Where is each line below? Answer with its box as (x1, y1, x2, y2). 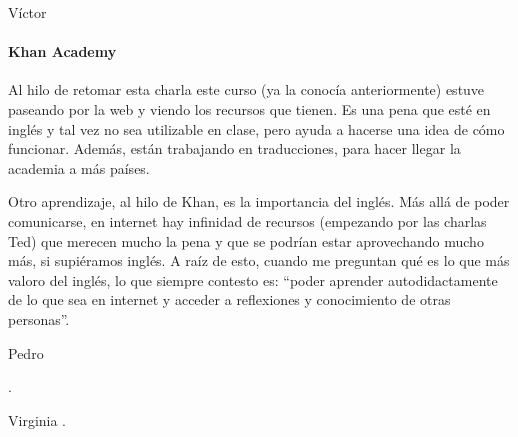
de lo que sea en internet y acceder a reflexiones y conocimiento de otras (8, 289, 451, 310)
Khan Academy (8, 41, 117, 62)
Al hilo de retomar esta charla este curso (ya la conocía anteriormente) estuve (8, 79, 485, 100)
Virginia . (8, 409, 67, 430)
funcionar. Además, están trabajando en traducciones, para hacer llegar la (8, 138, 461, 159)
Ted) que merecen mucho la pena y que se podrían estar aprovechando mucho (8, 230, 484, 251)
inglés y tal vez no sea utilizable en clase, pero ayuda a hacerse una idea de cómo (8, 118, 505, 139)
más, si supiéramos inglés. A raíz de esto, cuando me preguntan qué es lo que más (8, 250, 510, 271)
